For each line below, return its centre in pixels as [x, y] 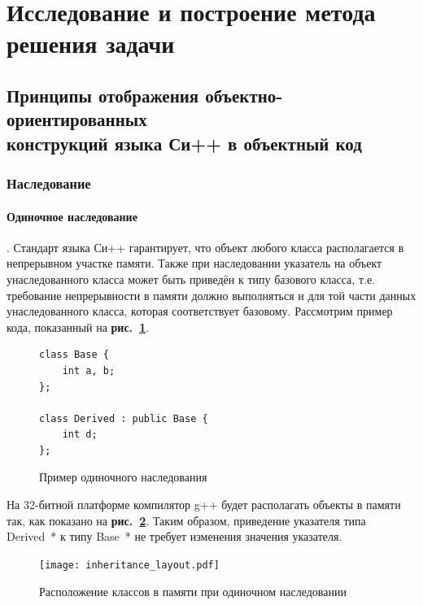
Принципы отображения [103, 95]
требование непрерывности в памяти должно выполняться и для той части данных [211, 295]
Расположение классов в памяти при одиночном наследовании [193, 591]
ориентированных [77, 119]
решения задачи [91, 44]
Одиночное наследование [72, 216]
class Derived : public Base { [124, 418]
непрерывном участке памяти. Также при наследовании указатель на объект [194, 263]
